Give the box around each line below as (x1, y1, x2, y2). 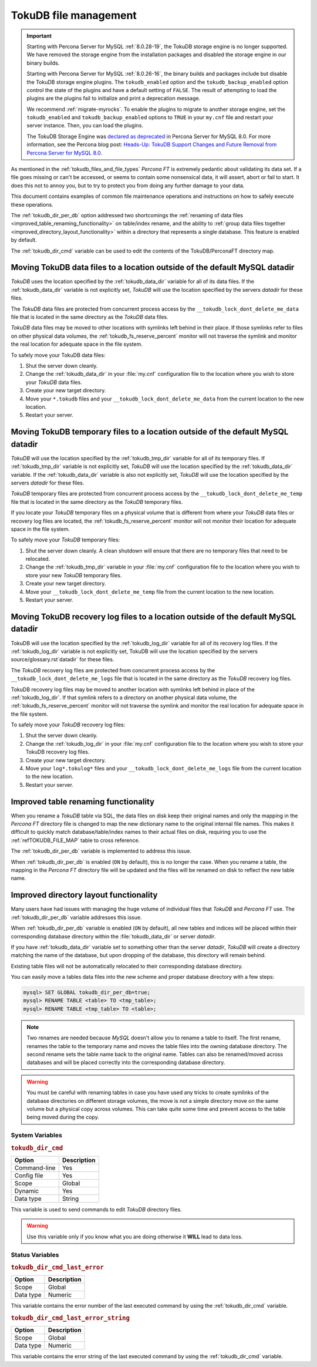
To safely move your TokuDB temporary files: (11, 536, 120, 543)
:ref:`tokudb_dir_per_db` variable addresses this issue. (11, 914, 142, 921)
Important (26, 32, 52, 39)
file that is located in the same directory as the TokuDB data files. (11, 314, 168, 320)
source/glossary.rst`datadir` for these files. (11, 656, 114, 663)
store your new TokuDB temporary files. (25, 571, 122, 578)
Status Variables (11, 1251, 59, 1259)
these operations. (11, 201, 53, 208)
